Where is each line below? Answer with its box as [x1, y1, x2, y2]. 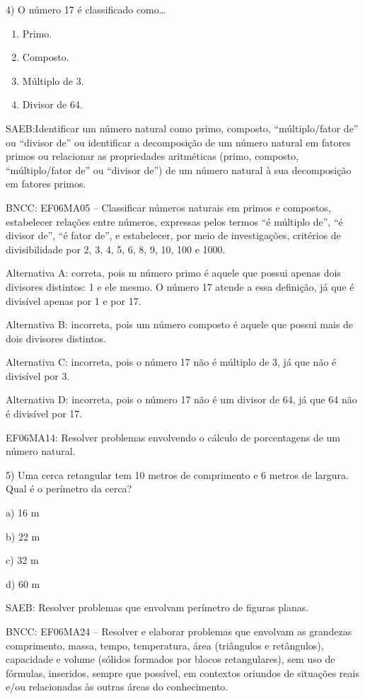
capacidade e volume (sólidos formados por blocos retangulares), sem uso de [6, 652, 335, 666]
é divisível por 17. [6, 406, 83, 421]
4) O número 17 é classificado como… [6, 2, 166, 16]
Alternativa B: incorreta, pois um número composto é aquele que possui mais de [6, 317, 354, 332]
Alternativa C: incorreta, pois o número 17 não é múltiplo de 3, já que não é [6, 354, 337, 369]
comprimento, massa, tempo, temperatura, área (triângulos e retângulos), [6, 637, 324, 652]
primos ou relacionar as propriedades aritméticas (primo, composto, [6, 149, 299, 163]
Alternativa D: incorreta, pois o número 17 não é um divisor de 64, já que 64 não [6, 392, 357, 407]
